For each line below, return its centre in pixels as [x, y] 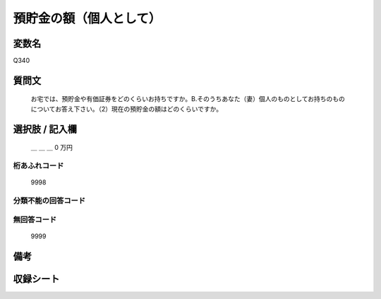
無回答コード [35, 219]
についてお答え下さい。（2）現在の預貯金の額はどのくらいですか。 [126, 109]
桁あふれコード [38, 166]
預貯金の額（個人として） [87, 18]
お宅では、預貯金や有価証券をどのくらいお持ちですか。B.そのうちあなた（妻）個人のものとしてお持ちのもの [188, 99]
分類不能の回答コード [49, 200]
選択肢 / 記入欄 [45, 129]
